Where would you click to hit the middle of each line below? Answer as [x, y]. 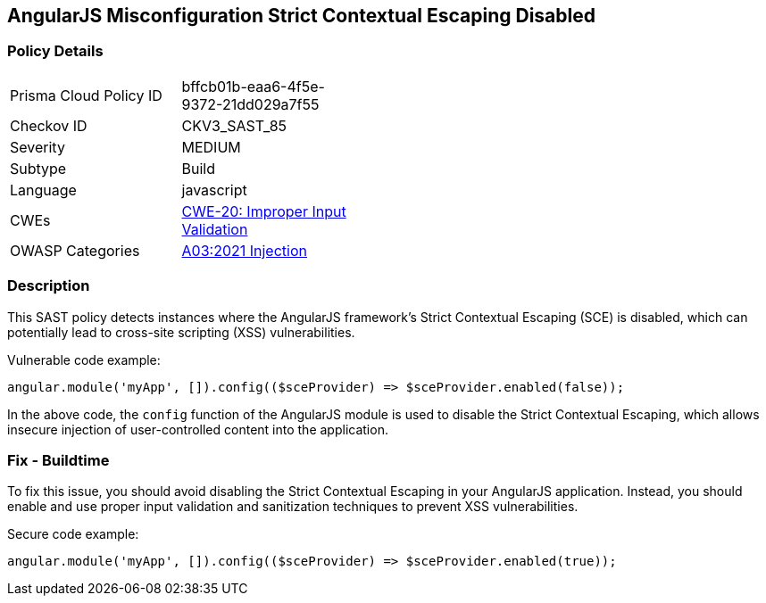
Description [49, 286]
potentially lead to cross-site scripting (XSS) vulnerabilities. [181, 332]
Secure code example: [73, 534]
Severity [37, 147]
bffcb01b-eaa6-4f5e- [253, 86]
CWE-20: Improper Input [264, 211]
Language [43, 190]
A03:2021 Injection [244, 250]
